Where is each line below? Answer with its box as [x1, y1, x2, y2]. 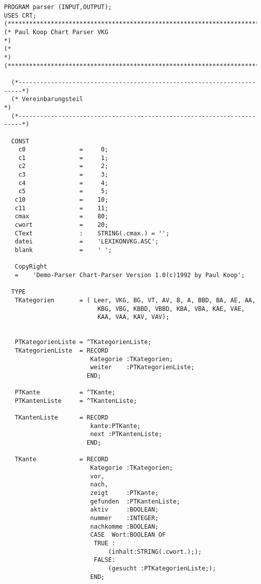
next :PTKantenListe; [90, 431, 162, 438]
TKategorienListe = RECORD [15, 347, 108, 354]
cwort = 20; [15, 221, 108, 229]
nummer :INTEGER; [90, 515, 159, 522]
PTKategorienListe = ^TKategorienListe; [15, 339, 152, 346]
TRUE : [93, 540, 115, 547]
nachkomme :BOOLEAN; [90, 523, 159, 530]
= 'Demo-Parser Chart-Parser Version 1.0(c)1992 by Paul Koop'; [15, 272, 245, 279]
